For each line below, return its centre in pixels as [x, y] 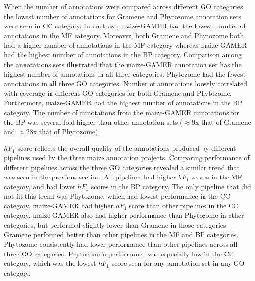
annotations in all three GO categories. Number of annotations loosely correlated [126, 83]
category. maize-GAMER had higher [59, 205]
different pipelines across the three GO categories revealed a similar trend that [122, 167]
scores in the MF [217, 177]
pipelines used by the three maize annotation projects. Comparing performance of [127, 157]
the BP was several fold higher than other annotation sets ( [93, 122]
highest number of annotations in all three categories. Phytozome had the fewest [125, 74]
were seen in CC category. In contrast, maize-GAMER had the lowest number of [125, 26]
